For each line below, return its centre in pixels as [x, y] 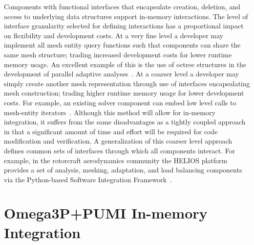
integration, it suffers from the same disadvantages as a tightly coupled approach [125, 122]
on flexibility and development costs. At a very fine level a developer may [114, 35]
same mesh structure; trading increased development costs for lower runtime [118, 54]
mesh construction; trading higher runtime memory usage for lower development [124, 93]
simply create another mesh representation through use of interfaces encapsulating [127, 83]
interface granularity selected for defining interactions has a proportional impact [124, 26]
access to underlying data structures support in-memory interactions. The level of [126, 16]
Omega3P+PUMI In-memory [106, 213]
